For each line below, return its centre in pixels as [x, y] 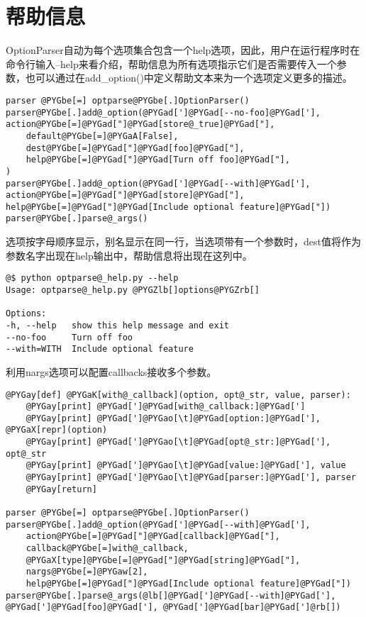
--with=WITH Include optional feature [100, 349]
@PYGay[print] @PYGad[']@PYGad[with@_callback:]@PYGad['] [166, 407]
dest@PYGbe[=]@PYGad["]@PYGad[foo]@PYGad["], [135, 148]
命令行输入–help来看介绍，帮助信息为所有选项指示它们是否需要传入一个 [171, 63]
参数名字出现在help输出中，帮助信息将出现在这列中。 [129, 255]
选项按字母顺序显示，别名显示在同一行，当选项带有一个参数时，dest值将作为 [183, 241]
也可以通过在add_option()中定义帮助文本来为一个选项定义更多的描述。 [189, 78]
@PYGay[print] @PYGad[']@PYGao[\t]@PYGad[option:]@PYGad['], [173, 418]
